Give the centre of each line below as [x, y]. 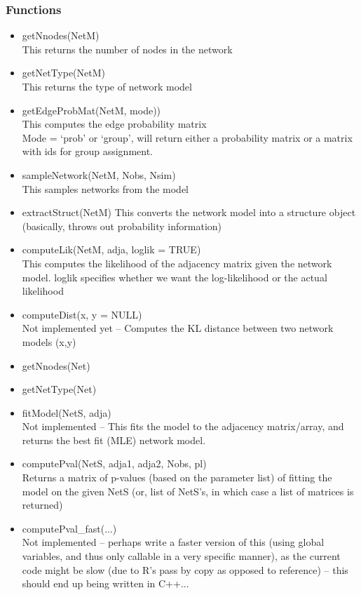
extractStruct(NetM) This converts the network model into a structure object [189, 212]
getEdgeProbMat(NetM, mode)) [91, 110]
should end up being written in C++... [105, 583]
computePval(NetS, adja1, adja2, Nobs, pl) [114, 463]
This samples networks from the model [105, 188]
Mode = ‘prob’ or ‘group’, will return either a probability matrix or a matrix [187, 137]
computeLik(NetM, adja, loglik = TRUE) [111, 249]
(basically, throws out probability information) [122, 226]
